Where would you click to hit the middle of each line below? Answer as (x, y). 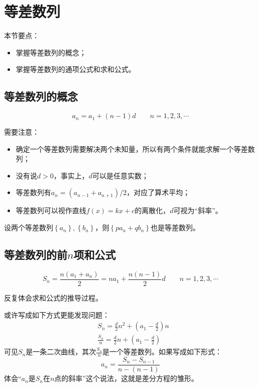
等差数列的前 (36, 255)
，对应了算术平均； (158, 192)
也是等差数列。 (175, 227)
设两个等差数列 (29, 227)
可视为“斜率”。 (198, 210)
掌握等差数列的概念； (51, 52)
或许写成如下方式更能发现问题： (57, 314)
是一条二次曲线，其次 (61, 352)
